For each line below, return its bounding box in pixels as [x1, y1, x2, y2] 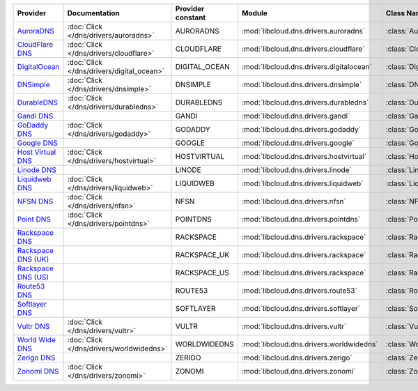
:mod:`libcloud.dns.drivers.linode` [241, 165, 352, 174]
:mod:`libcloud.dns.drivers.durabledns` [241, 98, 369, 107]
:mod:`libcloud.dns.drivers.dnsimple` [241, 80, 362, 89]
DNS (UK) [17, 254, 49, 264]
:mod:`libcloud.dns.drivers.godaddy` [241, 125, 362, 134]
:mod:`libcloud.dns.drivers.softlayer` [241, 304, 361, 313]
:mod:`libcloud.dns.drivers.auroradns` [241, 26, 366, 36]
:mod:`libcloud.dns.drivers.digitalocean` [241, 62, 372, 71]
